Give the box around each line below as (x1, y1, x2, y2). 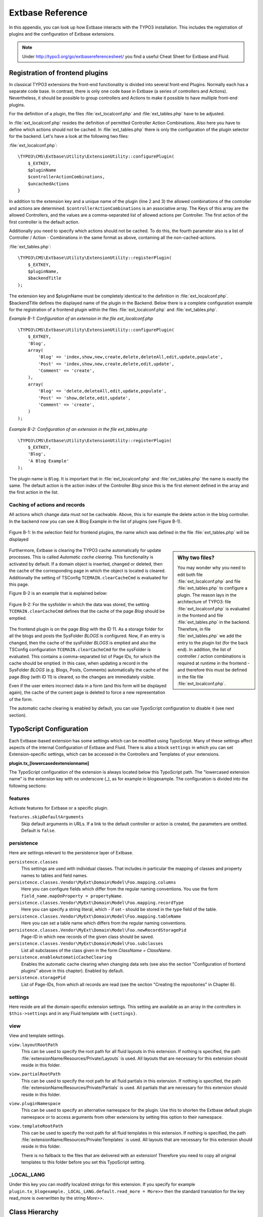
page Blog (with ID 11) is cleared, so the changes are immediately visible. (9, 674, 155, 680)
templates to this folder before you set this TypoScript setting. (21, 1159, 146, 1165)
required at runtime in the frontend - (177, 660, 250, 666)
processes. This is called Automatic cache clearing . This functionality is (9, 554, 153, 560)
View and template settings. (9, 1033, 65, 1039)
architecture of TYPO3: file (177, 599, 231, 605)
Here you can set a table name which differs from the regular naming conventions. (21, 920, 187, 926)
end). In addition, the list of (177, 646, 231, 652)
